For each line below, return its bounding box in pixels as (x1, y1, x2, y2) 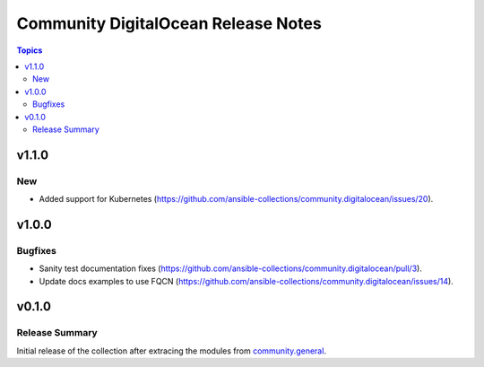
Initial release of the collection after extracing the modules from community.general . (16, 345, 327, 356)
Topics (16, 45, 43, 56)
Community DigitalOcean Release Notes (16, 13, 322, 33)
